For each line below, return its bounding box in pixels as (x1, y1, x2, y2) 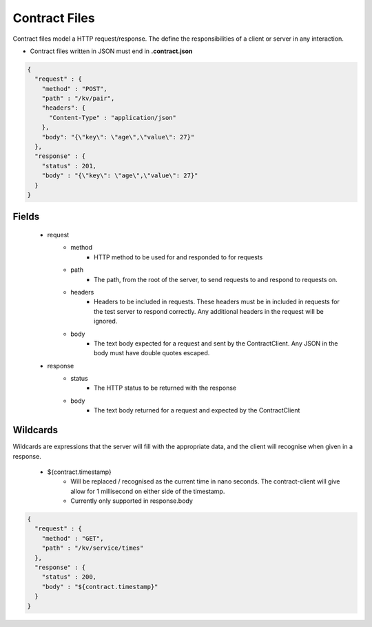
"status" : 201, (41, 162, 96, 170)
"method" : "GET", (41, 535, 104, 542)
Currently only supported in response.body (70, 497, 193, 505)
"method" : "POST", (41, 85, 108, 92)
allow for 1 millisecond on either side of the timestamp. (70, 487, 225, 495)
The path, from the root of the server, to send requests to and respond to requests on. (94, 275, 338, 283)
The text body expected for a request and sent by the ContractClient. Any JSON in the (94, 339, 338, 348)
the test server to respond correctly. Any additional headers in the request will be (94, 307, 324, 315)
